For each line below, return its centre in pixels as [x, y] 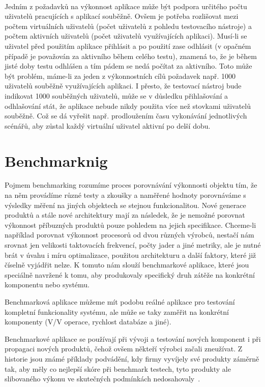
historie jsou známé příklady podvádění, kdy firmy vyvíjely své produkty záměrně [132, 358]
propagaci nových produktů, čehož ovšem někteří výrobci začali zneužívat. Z [124, 349]
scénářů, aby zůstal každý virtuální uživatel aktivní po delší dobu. [108, 125]
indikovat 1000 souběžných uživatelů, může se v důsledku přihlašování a [116, 95]
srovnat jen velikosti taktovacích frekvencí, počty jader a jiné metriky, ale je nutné [133, 245]
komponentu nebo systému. [47, 285]
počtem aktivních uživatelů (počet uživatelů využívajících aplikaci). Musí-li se [126, 36]
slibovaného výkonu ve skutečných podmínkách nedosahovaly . [102, 379]
